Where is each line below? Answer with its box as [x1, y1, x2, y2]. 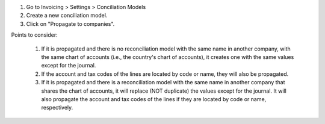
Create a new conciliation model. [26, 12, 108, 19]
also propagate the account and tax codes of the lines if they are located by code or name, [41, 95, 267, 102]
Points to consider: [11, 31, 58, 39]
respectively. [41, 104, 73, 111]
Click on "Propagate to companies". [26, 20, 115, 27]
